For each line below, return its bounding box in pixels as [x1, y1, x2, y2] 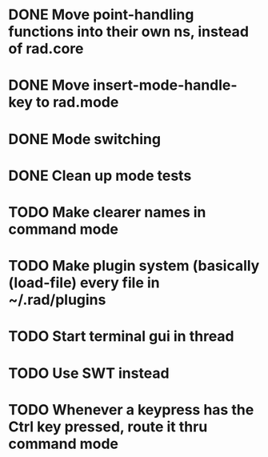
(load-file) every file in [8, 274, 160, 292]
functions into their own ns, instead [8, 22, 250, 41]
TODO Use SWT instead [8, 364, 170, 382]
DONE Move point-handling [8, 6, 194, 24]
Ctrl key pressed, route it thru [8, 418, 208, 435]
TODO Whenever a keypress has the [8, 400, 254, 419]
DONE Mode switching [8, 130, 162, 148]
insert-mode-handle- [93, 76, 238, 94]
